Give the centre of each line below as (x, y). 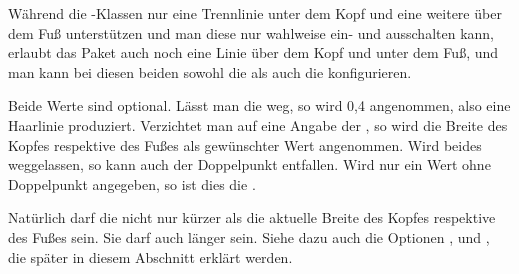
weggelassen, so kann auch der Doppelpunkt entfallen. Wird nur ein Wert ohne (249, 164)
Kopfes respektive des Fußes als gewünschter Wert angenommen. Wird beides (245, 144)
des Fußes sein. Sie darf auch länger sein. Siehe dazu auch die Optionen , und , (249, 236)
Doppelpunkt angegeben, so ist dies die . (132, 183)
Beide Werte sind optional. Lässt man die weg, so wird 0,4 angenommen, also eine (259, 105)
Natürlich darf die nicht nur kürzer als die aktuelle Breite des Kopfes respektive (252, 217)
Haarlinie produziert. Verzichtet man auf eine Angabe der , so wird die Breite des (258, 124)
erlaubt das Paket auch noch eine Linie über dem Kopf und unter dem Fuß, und (253, 52)
